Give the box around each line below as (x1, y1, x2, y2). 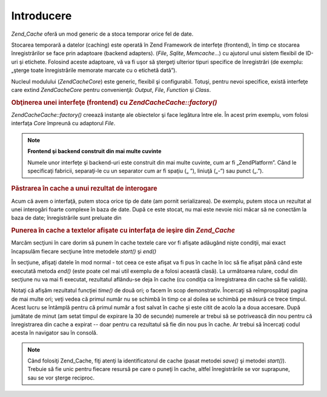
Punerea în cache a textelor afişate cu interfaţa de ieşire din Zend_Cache (11, 226, 236, 235)
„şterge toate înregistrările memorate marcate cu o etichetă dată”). (11, 67, 177, 74)
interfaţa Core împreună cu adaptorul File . (11, 120, 116, 127)
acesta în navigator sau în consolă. (11, 329, 98, 336)
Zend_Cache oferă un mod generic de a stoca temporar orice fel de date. (11, 30, 194, 38)
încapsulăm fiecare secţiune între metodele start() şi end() (11, 248, 157, 255)
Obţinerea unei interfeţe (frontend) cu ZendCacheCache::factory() (11, 98, 217, 107)
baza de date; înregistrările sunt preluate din (11, 214, 122, 221)
